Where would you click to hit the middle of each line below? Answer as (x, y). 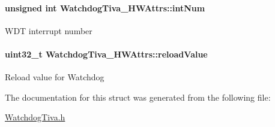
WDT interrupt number (49, 30)
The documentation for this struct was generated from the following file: (138, 97)
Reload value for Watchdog (55, 77)
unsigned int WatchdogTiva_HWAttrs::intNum (105, 7)
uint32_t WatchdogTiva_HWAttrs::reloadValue (106, 54)
